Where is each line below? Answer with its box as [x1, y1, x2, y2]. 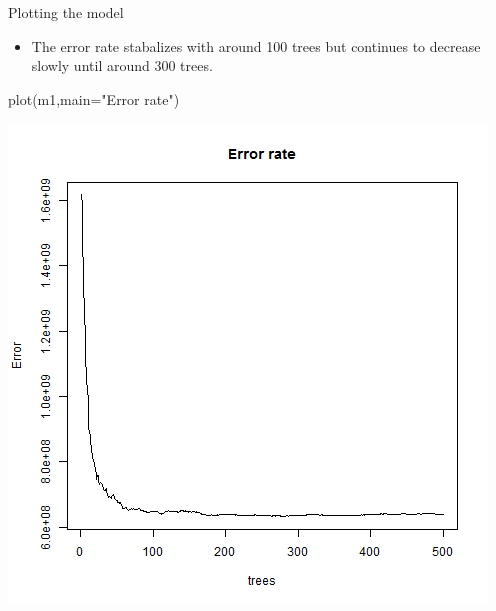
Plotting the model [8, 2, 124, 22]
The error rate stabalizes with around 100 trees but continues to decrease [31, 35, 481, 56]
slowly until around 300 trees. [31, 55, 213, 76]
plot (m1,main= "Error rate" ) [8, 88, 180, 109]
